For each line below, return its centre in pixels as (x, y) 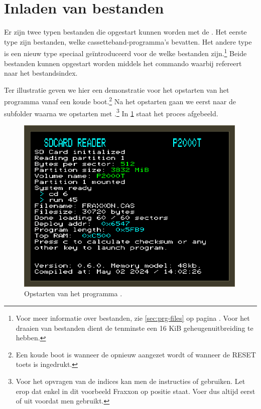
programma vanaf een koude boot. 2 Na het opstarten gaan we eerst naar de (120, 100)
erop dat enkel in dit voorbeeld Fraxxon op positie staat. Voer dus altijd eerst (136, 391)
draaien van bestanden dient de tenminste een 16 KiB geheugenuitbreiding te (135, 328)
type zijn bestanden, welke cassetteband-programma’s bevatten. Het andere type (128, 41)
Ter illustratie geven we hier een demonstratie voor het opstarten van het (117, 89)
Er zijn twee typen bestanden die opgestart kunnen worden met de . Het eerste (125, 32)
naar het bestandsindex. (41, 73)
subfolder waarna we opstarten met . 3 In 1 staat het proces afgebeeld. (111, 112)
